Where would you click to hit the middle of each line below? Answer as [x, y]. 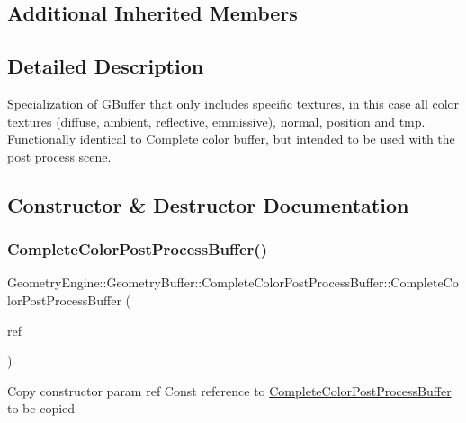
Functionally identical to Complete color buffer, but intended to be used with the [231, 139]
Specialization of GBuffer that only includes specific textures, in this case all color [233, 103]
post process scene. [59, 156]
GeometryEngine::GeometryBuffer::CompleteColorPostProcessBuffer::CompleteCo [233, 282]
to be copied [41, 408]
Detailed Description [106, 66]
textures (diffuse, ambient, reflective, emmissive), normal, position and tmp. [216, 121]
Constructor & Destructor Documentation [208, 204]
